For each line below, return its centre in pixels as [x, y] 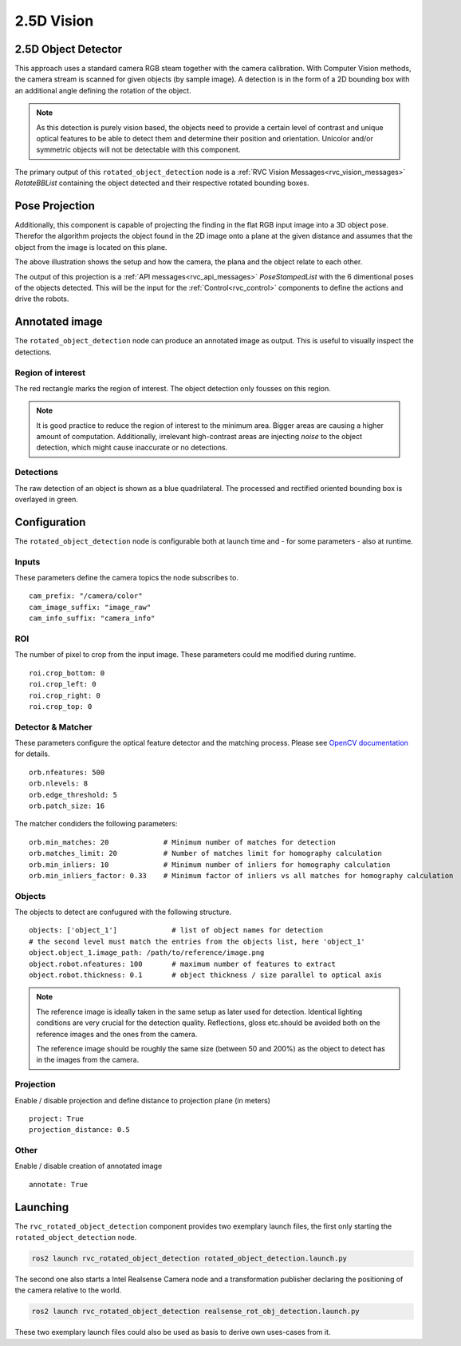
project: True [56, 1118]
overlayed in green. [47, 499]
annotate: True [59, 1184]
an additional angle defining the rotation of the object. [103, 90]
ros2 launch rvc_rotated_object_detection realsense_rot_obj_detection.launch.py [196, 1312]
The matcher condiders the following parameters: [96, 824]
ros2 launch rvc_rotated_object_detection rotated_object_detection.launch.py [189, 1259]
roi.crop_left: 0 [63, 684]
